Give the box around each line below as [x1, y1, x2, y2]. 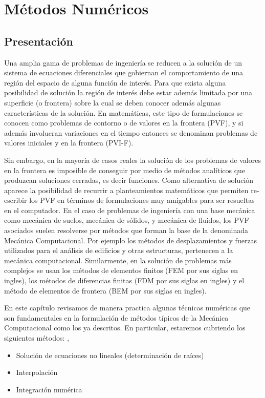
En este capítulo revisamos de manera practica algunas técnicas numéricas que [4, 302, 251, 313]
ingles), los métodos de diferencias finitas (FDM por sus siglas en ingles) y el [4, 275, 245, 286]
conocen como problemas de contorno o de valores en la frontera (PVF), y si [4, 117, 244, 128]
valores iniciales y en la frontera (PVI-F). [4, 137, 134, 148]
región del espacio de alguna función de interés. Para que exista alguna [4, 77, 226, 88]
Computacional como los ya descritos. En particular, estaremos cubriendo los [4, 322, 246, 333]
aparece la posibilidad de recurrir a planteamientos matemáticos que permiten [4, 184, 249, 195]
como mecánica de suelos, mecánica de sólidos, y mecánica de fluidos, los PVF [4, 215, 249, 225]
